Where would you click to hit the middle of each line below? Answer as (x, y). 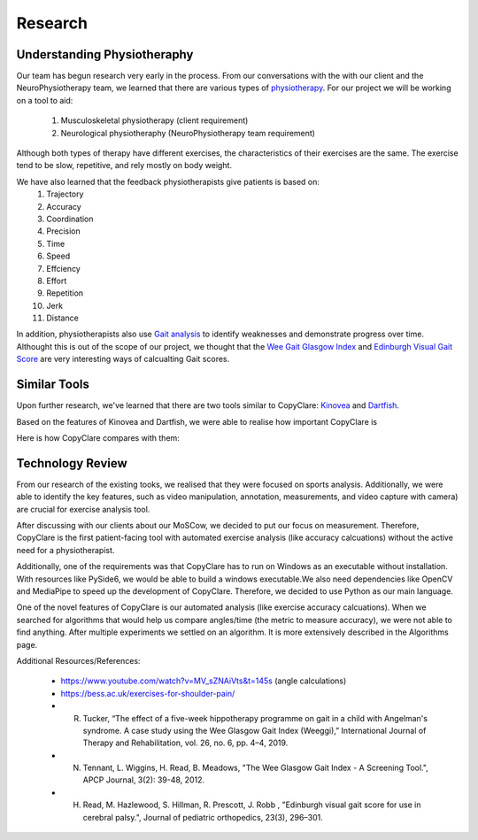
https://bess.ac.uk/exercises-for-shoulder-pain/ (148, 693)
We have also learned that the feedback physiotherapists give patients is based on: (168, 181)
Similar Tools (53, 385)
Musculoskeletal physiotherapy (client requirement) (154, 120)
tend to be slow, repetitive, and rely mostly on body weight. (124, 166)
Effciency (64, 268)
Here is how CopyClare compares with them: (98, 437)
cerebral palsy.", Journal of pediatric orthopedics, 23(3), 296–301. (203, 817)
